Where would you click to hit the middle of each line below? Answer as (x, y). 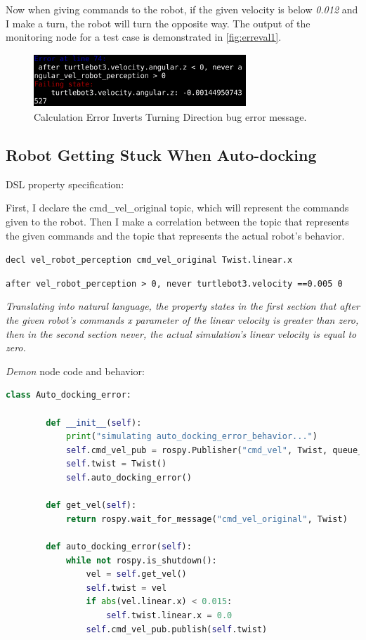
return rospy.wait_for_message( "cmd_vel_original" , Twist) (207, 519)
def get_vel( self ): (91, 505)
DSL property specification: (65, 184)
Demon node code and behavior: (75, 371)
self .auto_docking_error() (129, 477)
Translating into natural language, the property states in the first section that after (183, 306)
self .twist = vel (126, 588)
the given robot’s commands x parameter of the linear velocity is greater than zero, (182, 320)
